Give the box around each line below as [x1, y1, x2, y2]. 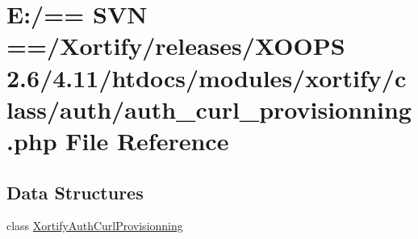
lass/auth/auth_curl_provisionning [6, 92, 412, 125]
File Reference [65, 124, 229, 157]
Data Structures [6, 179, 144, 204]
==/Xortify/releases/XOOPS [6, 29, 345, 62]
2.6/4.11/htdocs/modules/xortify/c [6, 61, 407, 94]
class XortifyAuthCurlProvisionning [6, 217, 183, 234]
